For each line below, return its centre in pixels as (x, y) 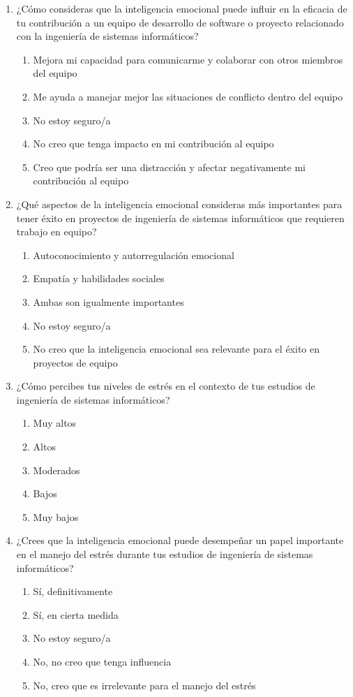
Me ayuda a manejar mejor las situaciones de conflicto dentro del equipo (188, 96)
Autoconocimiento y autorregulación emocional (134, 255)
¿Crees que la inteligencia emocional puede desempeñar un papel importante (180, 540)
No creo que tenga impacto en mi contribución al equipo (153, 144)
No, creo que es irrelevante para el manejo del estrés (144, 685)
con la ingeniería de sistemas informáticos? (107, 36)
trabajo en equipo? (57, 232)
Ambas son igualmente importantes (108, 301)
